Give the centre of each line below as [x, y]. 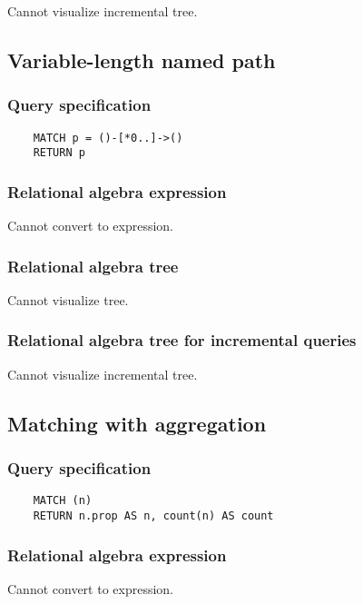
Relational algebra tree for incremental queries [182, 340]
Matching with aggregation [137, 423]
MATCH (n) [63, 501]
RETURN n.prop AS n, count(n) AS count [153, 516]
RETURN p [59, 153]
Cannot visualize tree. [68, 299]
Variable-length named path [142, 59]
